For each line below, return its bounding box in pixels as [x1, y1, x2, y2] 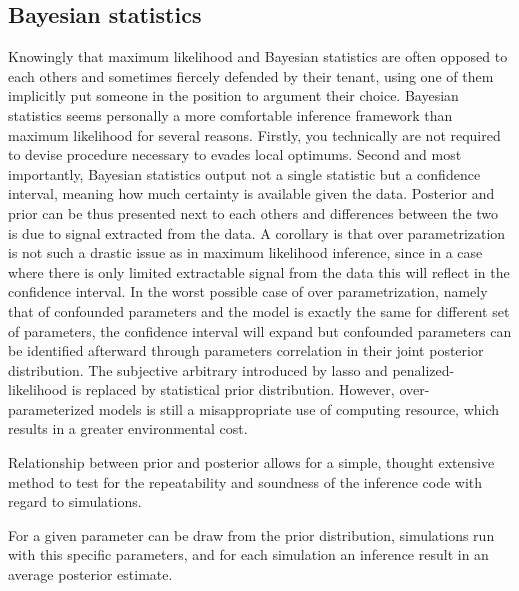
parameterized [8, 398, 95, 419]
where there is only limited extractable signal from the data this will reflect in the [8, 261, 510, 282]
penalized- [392, 359, 455, 380]
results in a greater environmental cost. [8, 418, 248, 439]
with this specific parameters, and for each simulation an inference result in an [8, 544, 489, 565]
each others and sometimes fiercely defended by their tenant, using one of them [8, 65, 494, 86]
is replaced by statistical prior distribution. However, [71, 379, 395, 400]
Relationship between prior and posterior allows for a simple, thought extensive [8, 452, 495, 473]
